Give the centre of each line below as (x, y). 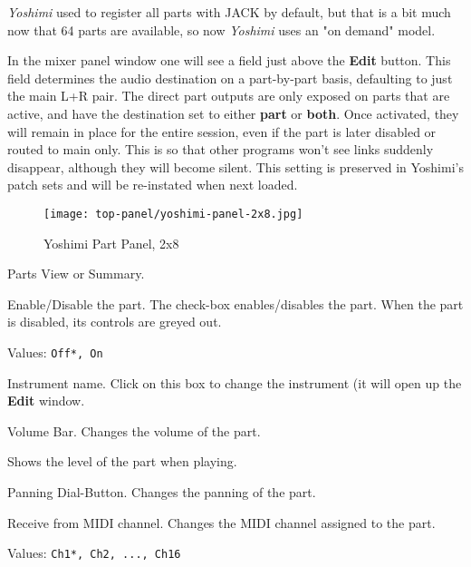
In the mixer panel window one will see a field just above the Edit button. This (229, 60)
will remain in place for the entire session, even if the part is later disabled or (222, 131)
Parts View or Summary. (76, 274)
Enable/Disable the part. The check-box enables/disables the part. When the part (235, 303)
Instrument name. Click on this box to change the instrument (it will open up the (235, 382)
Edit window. (46, 401)
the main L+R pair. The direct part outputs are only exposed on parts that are (229, 96)
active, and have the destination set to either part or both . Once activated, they (233, 113)
